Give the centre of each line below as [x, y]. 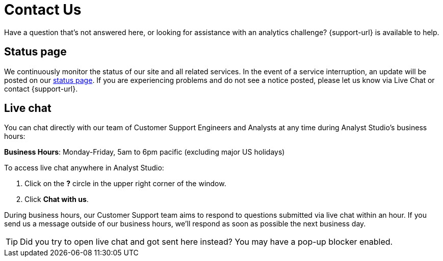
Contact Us [43, 10]
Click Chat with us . [57, 199]
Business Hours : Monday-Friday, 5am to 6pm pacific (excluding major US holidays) [145, 152]
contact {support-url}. [41, 89]
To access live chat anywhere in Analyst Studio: [84, 168]
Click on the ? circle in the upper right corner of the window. [125, 184]
